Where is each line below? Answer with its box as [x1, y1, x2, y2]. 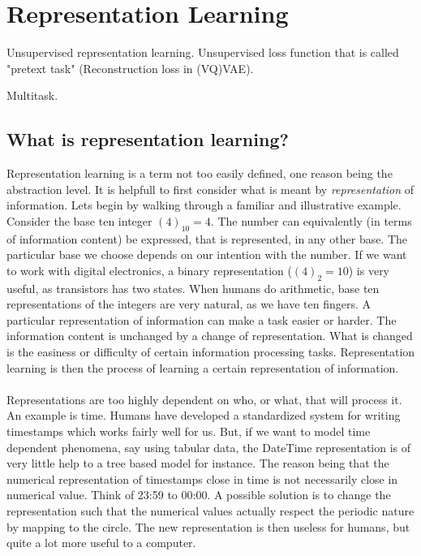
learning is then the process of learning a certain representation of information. [6, 359, 399, 376]
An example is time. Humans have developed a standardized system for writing [6, 407, 401, 424]
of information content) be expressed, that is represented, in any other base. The [6, 230, 408, 247]
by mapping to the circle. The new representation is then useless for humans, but [6, 518, 410, 535]
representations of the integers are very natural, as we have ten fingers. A [6, 295, 372, 312]
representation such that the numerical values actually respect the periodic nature [6, 502, 415, 519]
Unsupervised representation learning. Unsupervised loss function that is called [6, 44, 399, 61]
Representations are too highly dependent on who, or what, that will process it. [6, 390, 402, 407]
